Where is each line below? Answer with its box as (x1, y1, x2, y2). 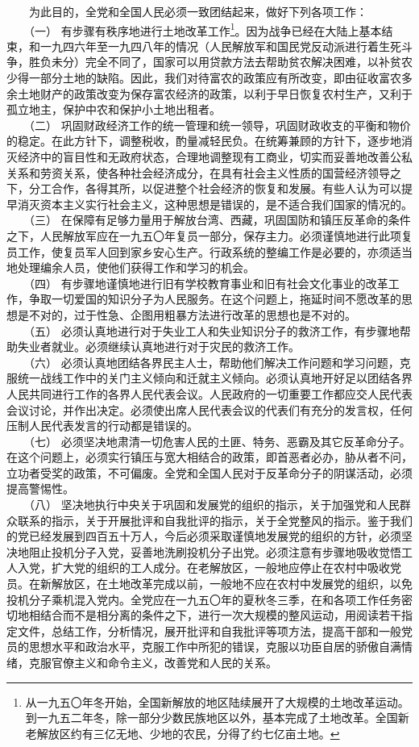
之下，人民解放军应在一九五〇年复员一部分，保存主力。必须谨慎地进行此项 (6, 227, 401, 244)
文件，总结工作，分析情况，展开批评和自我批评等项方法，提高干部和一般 (17, 622, 401, 639)
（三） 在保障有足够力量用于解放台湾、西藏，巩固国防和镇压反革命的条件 (28, 211, 411, 228)
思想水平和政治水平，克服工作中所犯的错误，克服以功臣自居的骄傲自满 (28, 638, 401, 655)
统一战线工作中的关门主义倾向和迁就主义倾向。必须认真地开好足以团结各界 (17, 369, 413, 386)
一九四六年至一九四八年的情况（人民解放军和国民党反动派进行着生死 (39, 37, 401, 54)
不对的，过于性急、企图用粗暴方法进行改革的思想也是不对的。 (28, 306, 356, 323)
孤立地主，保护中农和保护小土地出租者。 (6, 101, 221, 118)
